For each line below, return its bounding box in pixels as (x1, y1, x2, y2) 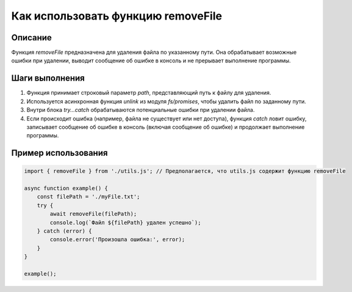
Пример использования (11, 148, 108, 158)
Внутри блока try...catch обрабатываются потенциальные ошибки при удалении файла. (26, 106, 255, 114)
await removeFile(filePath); (49, 211, 137, 217)
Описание (11, 32, 52, 43)
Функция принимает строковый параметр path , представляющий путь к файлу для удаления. (26, 89, 271, 97)
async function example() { (24, 185, 108, 192)
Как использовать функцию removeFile (11, 9, 223, 23)
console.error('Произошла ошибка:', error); (49, 236, 185, 243)
